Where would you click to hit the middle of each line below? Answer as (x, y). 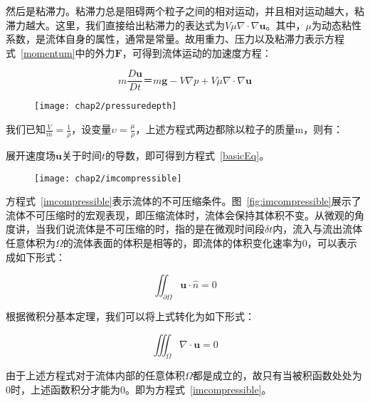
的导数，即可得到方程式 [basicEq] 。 (187, 155)
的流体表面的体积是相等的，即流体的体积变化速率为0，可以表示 (210, 242)
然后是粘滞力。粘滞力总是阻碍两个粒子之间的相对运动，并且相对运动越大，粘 (185, 11)
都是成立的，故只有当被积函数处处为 (277, 375)
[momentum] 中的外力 (68, 52)
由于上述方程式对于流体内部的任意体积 (95, 375)
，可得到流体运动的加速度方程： (197, 52)
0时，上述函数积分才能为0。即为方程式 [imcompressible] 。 (139, 389)
